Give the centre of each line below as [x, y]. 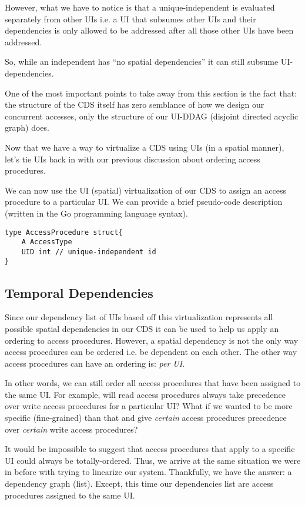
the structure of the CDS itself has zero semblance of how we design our [135, 104]
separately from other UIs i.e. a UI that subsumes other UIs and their [130, 19]
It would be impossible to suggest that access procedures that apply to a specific [150, 449]
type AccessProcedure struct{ [64, 232]
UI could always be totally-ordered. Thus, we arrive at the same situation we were [153, 460]
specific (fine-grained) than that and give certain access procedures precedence [146, 418]
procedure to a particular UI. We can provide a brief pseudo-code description [144, 202]
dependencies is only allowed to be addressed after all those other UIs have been [149, 30]
